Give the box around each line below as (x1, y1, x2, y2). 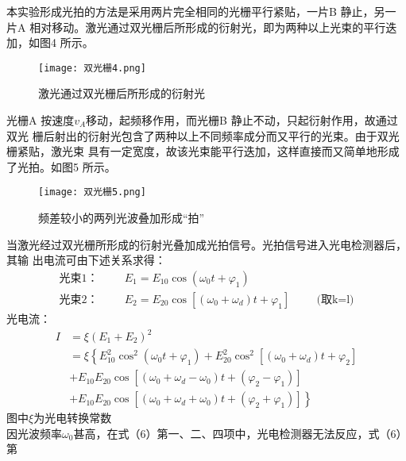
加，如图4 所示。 (6, 34, 94, 51)
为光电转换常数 (33, 409, 112, 426)
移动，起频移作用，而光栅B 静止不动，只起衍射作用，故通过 (86, 112, 398, 129)
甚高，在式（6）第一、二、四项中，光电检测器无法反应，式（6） (73, 425, 402, 441)
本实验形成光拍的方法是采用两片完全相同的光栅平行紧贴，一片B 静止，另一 (6, 3, 396, 19)
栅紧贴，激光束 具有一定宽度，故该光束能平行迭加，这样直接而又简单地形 (6, 143, 389, 159)
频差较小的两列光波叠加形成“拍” (38, 209, 205, 226)
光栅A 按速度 (6, 112, 75, 129)
